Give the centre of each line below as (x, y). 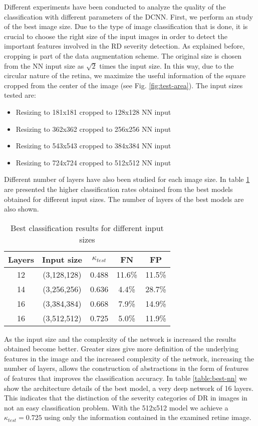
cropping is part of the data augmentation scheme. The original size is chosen (123, 55)
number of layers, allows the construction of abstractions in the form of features (126, 368)
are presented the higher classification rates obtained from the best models (118, 189)
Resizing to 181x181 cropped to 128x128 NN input (93, 112)
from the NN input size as (44, 65)
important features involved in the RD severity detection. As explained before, (124, 46)
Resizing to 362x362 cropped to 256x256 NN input (93, 129)
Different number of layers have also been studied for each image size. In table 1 (127, 179)
